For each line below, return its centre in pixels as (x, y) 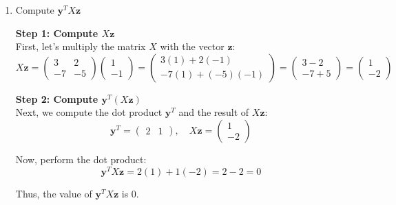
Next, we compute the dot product (89, 112)
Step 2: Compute (57, 98)
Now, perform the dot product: (81, 159)
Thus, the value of (54, 193)
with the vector (192, 46)
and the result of (214, 112)
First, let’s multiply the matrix (81, 46)
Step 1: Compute (57, 33)
